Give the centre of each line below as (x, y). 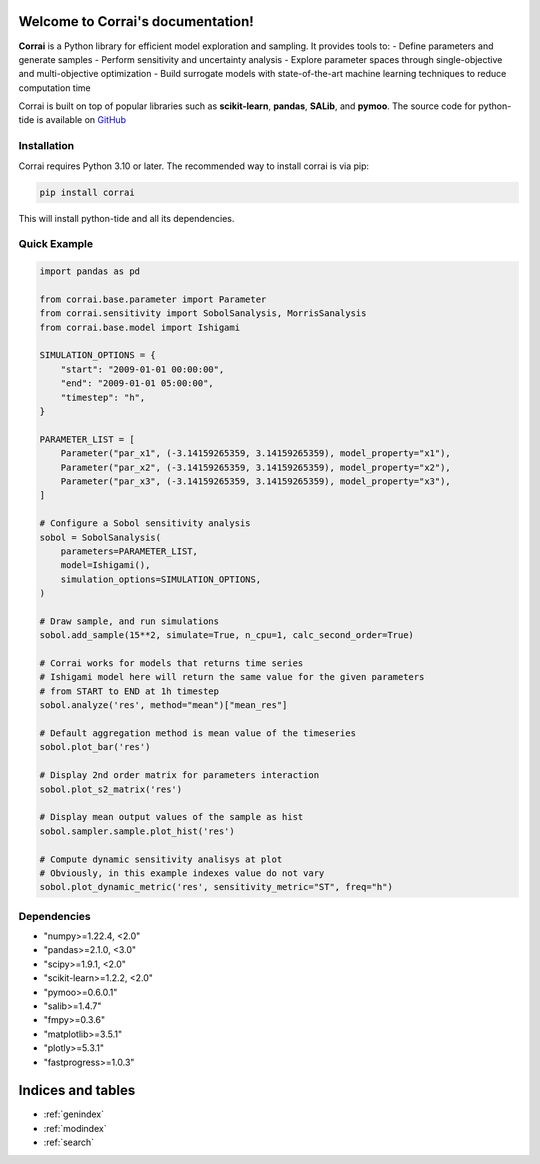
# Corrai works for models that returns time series (171, 663)
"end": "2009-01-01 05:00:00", (137, 383)
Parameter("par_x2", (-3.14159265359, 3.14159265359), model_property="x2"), (256, 467)
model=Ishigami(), (105, 565)
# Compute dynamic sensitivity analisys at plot (161, 859)
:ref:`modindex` (75, 1128)
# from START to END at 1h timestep (129, 691)
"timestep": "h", (103, 397)
